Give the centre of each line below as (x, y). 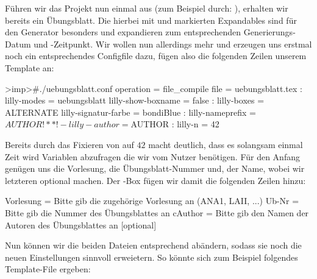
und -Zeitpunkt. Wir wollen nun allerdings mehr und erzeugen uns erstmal (173, 44)
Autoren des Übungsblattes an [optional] (81, 224)
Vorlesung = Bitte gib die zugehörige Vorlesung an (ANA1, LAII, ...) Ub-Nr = (152, 201)
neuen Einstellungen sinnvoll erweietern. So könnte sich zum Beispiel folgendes (151, 257)
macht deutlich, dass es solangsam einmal (226, 144)
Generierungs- (269, 32)
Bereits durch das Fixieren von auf (69, 144)
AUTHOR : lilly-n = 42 (175, 124)
